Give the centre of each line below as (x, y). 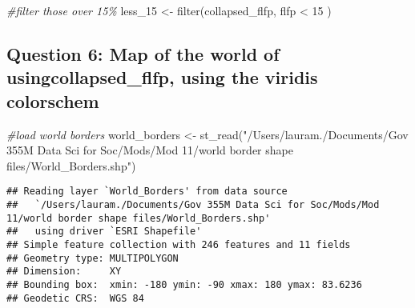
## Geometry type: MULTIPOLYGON (93, 258)
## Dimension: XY (64, 272)
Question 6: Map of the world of (143, 53)
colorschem (53, 100)
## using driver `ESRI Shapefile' (104, 232)
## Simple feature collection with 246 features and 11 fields (179, 244)
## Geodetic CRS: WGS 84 (75, 298)
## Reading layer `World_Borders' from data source (147, 192)
